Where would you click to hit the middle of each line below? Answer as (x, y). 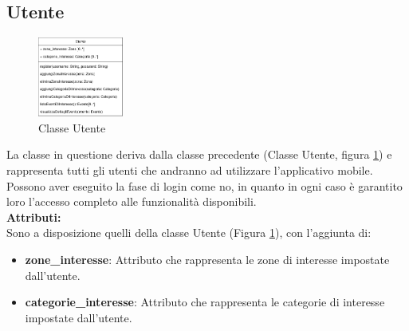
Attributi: (34, 217)
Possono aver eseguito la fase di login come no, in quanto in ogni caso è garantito (204, 185)
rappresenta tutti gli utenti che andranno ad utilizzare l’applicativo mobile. (190, 170)
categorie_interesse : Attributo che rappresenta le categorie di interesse (205, 302)
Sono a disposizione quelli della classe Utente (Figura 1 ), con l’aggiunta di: (189, 232)
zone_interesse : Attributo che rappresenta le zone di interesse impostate (207, 260)
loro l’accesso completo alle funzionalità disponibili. (132, 201)
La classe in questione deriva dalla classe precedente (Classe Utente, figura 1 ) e (199, 154)
